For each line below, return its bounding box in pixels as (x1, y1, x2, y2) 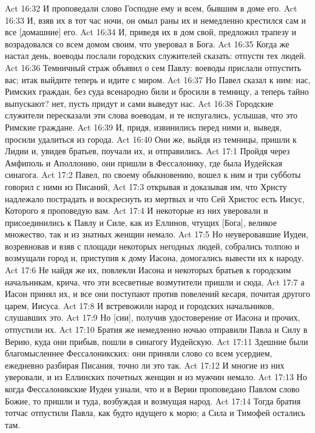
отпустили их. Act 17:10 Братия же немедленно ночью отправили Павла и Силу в (5, 323, 308, 336)
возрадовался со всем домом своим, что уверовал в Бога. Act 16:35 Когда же (5, 37, 290, 50)
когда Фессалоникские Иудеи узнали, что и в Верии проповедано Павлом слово (5, 383, 300, 395)
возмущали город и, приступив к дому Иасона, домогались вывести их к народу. (5, 251, 304, 264)
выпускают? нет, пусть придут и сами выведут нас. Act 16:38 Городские (5, 97, 274, 109)
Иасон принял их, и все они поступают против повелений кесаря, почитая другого (5, 287, 311, 300)
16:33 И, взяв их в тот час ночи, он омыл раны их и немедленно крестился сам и (5, 13, 306, 26)
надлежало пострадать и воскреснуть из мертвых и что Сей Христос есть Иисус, (5, 192, 305, 205)
